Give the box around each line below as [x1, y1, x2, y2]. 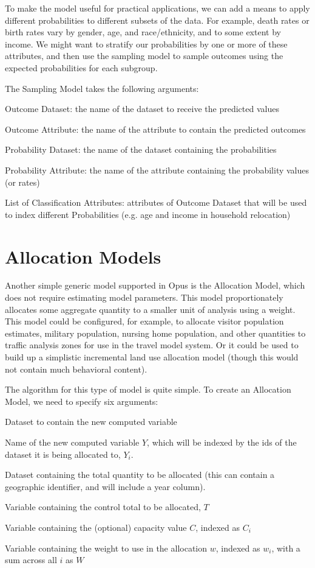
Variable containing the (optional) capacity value [5, 521, 187, 533]
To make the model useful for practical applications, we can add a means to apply [5, 2, 310, 14]
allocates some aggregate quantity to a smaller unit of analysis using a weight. [5, 303, 296, 315]
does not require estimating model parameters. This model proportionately [5, 291, 283, 304]
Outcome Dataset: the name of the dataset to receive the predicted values [5, 102, 279, 115]
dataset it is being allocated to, [5, 447, 121, 460]
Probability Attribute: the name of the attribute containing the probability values [5, 163, 310, 176]
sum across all [5, 553, 57, 566]
